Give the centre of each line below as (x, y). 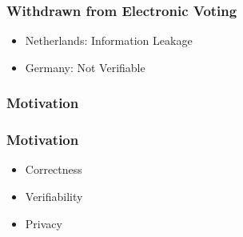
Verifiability (54, 197)
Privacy (44, 223)
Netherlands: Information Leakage (109, 40)
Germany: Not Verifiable (85, 67)
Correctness (54, 169)
